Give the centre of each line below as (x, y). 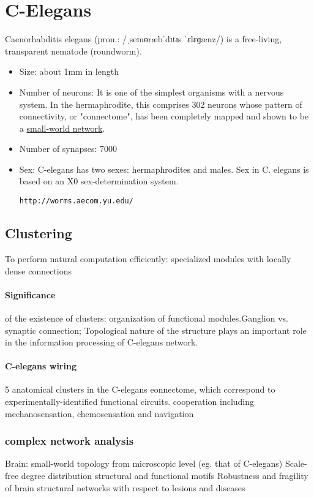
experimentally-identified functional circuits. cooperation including (130, 402)
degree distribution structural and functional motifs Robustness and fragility (165, 476)
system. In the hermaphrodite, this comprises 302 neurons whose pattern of (161, 104)
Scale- (296, 463)
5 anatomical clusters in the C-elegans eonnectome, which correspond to (140, 389)
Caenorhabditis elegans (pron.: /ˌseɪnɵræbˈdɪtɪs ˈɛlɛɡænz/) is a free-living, (144, 39)
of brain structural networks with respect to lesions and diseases (125, 487)
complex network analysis (69, 441)
